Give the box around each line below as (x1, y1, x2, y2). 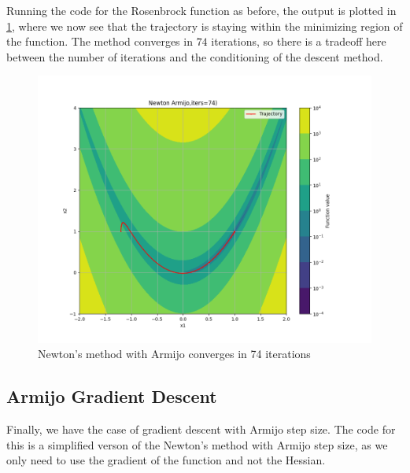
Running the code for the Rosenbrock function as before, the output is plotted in (6, 2, 397, 18)
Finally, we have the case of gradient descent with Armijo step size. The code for (6, 420, 396, 437)
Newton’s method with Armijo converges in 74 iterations (38, 346, 311, 362)
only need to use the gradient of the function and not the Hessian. (6, 452, 326, 468)
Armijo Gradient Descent (6, 384, 217, 408)
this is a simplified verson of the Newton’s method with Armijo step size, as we (6, 436, 388, 453)
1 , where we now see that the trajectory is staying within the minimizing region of (6, 17, 403, 34)
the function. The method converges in (6, 33, 193, 50)
